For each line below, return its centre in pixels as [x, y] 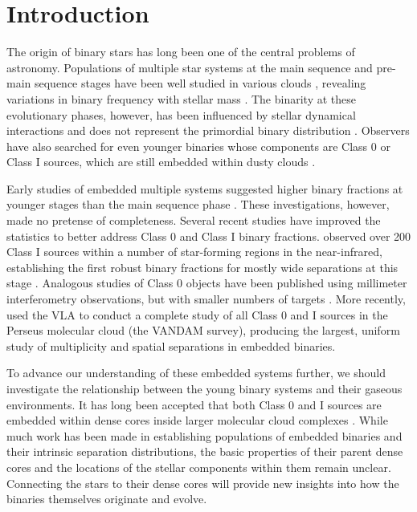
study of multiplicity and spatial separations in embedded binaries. [171, 345]
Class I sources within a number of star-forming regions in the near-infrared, [194, 252]
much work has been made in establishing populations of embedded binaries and [204, 435]
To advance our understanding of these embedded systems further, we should [196, 373]
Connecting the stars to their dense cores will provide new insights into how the [203, 483]
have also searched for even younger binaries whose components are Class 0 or [198, 146]
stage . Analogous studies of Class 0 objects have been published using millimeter [207, 283]
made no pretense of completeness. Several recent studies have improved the [194, 220]
